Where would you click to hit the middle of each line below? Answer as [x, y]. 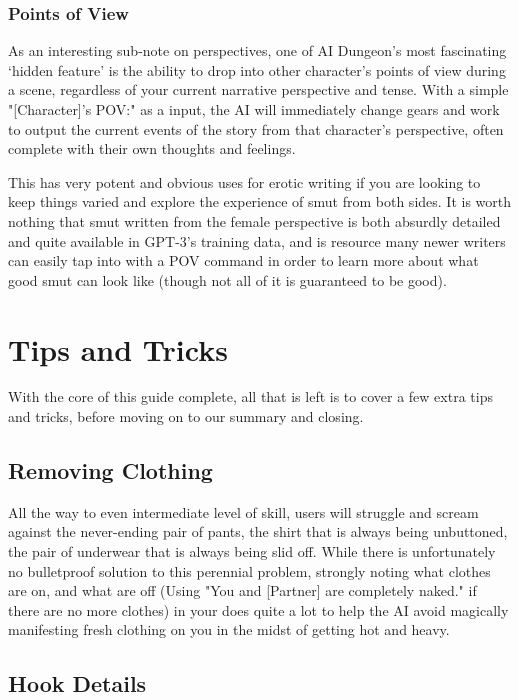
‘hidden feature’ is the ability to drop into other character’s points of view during [257, 69]
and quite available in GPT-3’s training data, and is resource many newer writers [257, 240]
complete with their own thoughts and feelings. [152, 148]
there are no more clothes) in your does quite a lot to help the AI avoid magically [258, 609]
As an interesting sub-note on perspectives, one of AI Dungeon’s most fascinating [257, 50]
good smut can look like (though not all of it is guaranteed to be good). [227, 279]
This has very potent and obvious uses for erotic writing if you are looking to [244, 181]
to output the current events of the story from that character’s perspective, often [256, 128]
